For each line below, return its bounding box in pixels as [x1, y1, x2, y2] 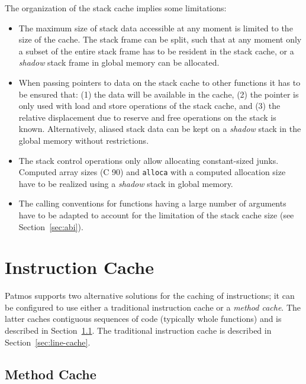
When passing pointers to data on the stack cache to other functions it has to [18, 76, 301, 88]
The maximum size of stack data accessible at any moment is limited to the [18, 21, 293, 34]
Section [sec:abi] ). [18, 220, 83, 233]
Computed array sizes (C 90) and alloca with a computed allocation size [18, 166, 286, 178]
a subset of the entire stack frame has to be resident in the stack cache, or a [18, 44, 294, 57]
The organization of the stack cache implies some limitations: [5, 2, 227, 14]
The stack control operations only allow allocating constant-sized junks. [18, 154, 279, 166]
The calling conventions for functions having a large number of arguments [18, 197, 286, 209]
